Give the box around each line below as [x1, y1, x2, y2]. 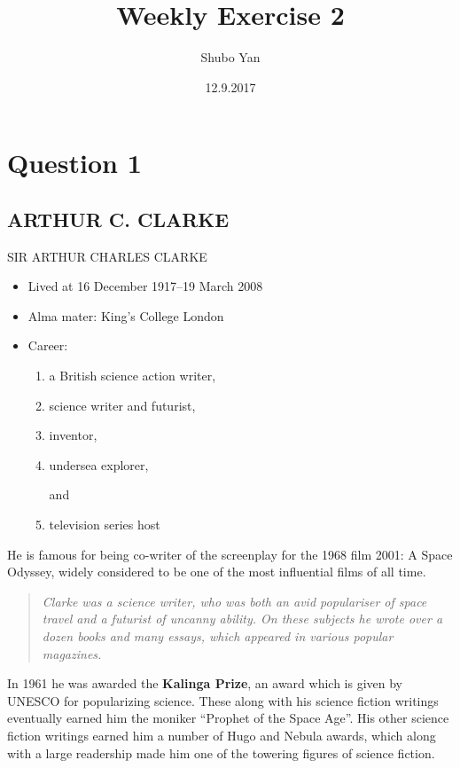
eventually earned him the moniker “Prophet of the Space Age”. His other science [7, 709, 449, 727]
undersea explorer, [49, 455, 149, 474]
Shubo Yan [200, 48, 261, 67]
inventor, [49, 426, 97, 444]
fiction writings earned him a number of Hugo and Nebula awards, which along [7, 725, 436, 744]
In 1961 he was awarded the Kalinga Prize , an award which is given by [7, 674, 403, 693]
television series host [49, 515, 160, 534]
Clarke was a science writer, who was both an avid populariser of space [42, 592, 427, 610]
